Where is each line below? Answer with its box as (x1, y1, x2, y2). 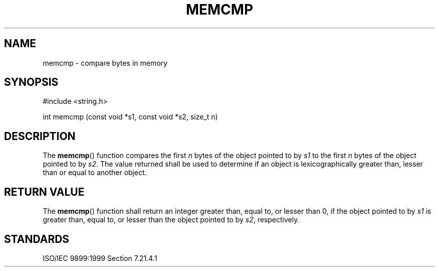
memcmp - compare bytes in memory (43, 58, 167, 67)
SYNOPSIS (4, 76, 59, 89)
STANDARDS (4, 232, 70, 245)
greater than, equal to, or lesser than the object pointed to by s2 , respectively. (43, 215, 300, 224)
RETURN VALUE (4, 185, 85, 198)
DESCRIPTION (4, 129, 76, 143)
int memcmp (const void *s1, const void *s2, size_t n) (43, 112, 218, 121)
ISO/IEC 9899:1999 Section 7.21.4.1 (43, 253, 157, 262)
